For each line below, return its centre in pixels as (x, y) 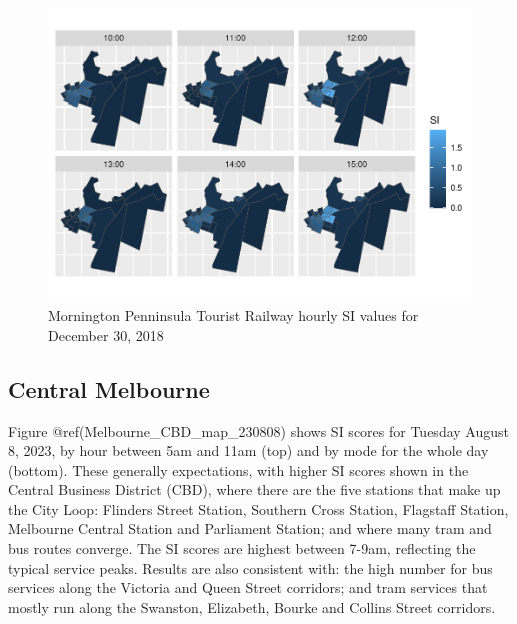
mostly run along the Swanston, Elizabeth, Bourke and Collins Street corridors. (252, 606)
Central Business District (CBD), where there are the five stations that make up (254, 489)
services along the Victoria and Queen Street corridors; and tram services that (248, 587)
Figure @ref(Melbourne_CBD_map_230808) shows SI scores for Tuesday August (258, 430)
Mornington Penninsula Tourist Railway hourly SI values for (233, 315)
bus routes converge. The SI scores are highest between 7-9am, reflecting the (242, 548)
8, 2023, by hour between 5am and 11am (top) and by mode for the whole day (248, 450)
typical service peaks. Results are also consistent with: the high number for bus (250, 567)
